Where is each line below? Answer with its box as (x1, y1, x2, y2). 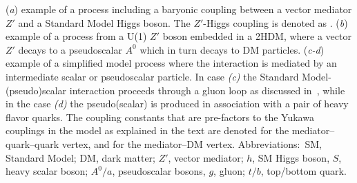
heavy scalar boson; (6, 164, 88, 178)
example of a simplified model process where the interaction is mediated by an (6, 56, 337, 70)
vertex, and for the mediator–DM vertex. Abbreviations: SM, (61, 136, 322, 151)
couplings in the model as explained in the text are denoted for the (6, 123, 289, 138)
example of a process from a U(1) (6, 29, 147, 43)
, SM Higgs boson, (252, 150, 330, 164)
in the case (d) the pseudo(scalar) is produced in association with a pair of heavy (6, 96, 349, 111)
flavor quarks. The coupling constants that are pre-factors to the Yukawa (6, 109, 314, 124)
